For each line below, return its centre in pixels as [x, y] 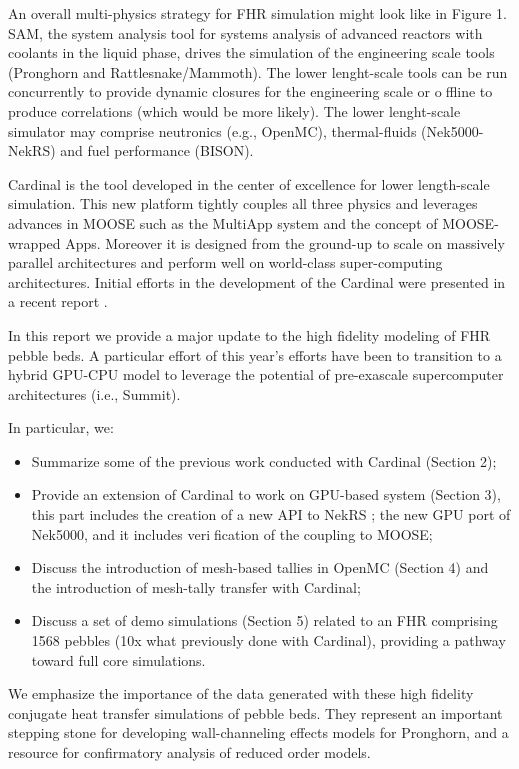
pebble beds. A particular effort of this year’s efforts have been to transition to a [255, 354]
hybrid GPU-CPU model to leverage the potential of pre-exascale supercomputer [256, 374]
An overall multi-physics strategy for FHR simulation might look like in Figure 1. [257, 13]
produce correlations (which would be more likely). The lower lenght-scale [234, 110]
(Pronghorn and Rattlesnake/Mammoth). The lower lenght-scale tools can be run [258, 71]
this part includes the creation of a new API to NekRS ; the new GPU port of [271, 514]
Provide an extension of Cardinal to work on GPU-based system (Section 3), [266, 494]
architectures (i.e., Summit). [94, 393]
